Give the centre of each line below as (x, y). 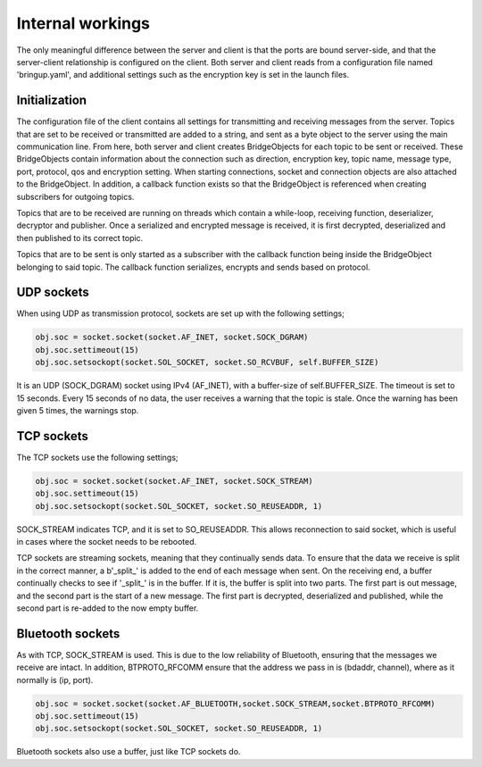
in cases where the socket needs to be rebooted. (107, 542)
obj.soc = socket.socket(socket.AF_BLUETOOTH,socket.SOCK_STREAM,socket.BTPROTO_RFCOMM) (236, 704)
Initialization (52, 100)
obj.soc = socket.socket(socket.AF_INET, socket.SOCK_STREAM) (174, 481)
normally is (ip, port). (55, 679)
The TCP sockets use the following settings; (97, 457)
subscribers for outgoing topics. (75, 196)
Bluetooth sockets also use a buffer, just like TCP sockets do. (129, 752)
